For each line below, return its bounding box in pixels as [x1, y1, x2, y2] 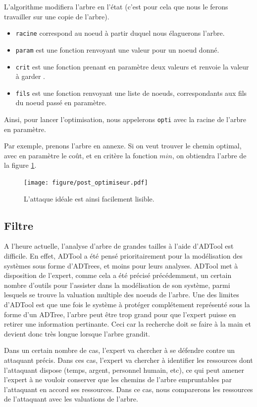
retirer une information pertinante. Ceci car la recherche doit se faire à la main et [4, 319, 251, 329]
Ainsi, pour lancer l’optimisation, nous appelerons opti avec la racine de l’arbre [4, 114, 246, 124]
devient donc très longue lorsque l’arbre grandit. [4, 328, 150, 339]
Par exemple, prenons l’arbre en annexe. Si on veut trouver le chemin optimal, [4, 140, 242, 151]
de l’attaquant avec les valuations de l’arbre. [4, 394, 138, 404]
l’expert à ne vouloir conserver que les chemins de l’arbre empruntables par [4, 374, 232, 385]
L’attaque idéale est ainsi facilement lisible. [24, 193, 154, 203]
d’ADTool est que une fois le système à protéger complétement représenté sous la [4, 299, 250, 310]
